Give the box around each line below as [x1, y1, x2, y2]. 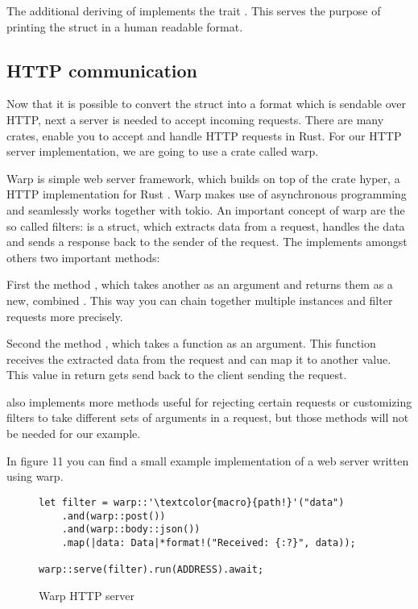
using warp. [6, 468, 64, 485]
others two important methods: [6, 248, 160, 265]
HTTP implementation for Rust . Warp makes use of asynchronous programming [6, 186, 407, 202]
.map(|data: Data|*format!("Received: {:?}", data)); [61, 536, 356, 549]
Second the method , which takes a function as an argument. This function [6, 335, 376, 352]
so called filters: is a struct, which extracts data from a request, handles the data [6, 217, 405, 234]
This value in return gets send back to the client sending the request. [6, 366, 347, 383]
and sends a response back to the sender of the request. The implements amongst [6, 233, 408, 250]
